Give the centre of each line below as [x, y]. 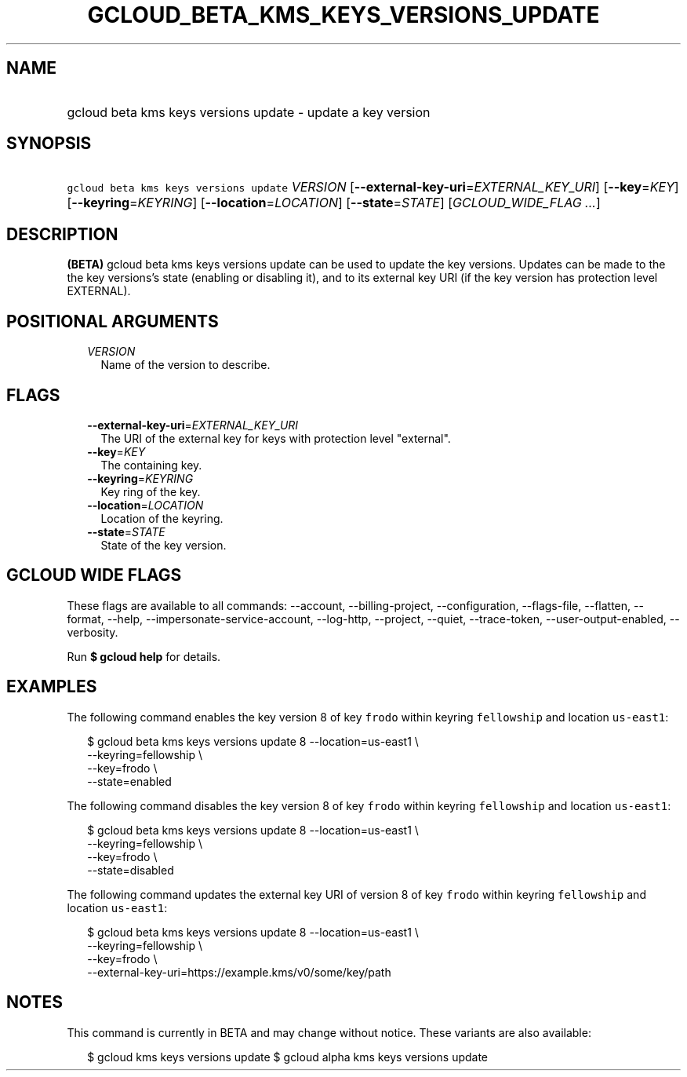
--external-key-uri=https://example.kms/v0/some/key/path [239, 972]
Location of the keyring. [162, 518]
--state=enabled [129, 781]
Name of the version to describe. [185, 365]
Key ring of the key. [151, 491]
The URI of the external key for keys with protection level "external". [276, 438]
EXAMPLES [52, 687]
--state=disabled [131, 870]
